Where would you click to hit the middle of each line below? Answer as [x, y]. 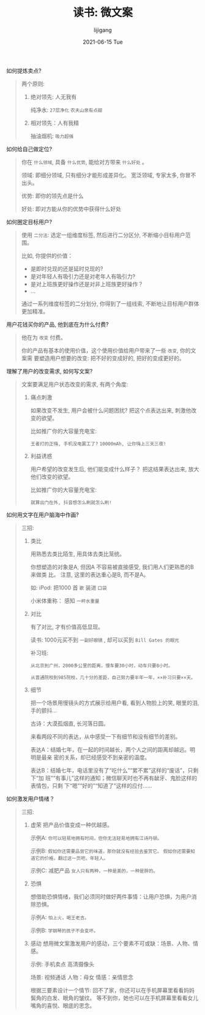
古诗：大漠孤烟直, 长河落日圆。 [69, 723]
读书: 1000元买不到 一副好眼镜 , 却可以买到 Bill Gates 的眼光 [105, 640]
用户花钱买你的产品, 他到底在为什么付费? [58, 324]
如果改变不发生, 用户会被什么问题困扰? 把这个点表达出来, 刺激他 [111, 410]
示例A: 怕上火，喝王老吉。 [60, 917]
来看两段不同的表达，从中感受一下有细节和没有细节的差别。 [106, 736]
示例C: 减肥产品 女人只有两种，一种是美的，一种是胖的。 [94, 870]
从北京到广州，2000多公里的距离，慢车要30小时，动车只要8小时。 [102, 666]
